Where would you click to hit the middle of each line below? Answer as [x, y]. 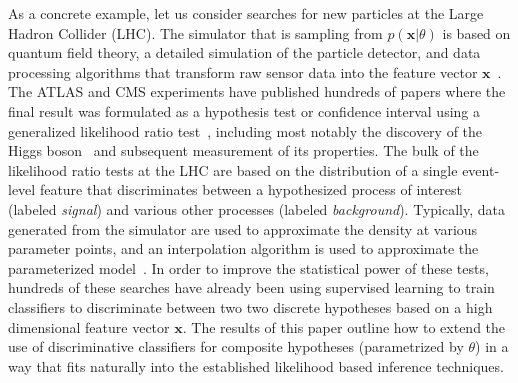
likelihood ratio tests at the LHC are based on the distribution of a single [233, 169]
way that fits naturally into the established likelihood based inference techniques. [256, 365]
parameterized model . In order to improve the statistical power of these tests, [248, 267]
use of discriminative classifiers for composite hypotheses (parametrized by [236, 346]
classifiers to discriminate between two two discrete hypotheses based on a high [250, 306]
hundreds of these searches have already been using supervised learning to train [251, 287]
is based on [476, 32]
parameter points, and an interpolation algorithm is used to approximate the [243, 248]
